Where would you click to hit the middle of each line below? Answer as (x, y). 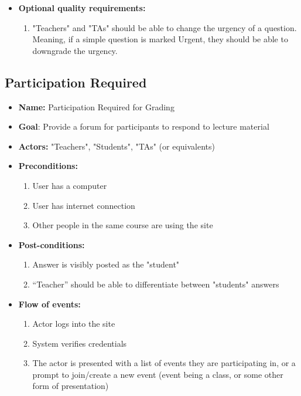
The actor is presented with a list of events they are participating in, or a (164, 363)
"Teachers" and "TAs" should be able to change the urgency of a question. (165, 27)
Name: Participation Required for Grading (96, 106)
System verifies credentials (80, 343)
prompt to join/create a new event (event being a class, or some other (158, 374)
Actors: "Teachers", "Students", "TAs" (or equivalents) (117, 146)
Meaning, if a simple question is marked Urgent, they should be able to (160, 39)
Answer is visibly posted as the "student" (106, 264)
